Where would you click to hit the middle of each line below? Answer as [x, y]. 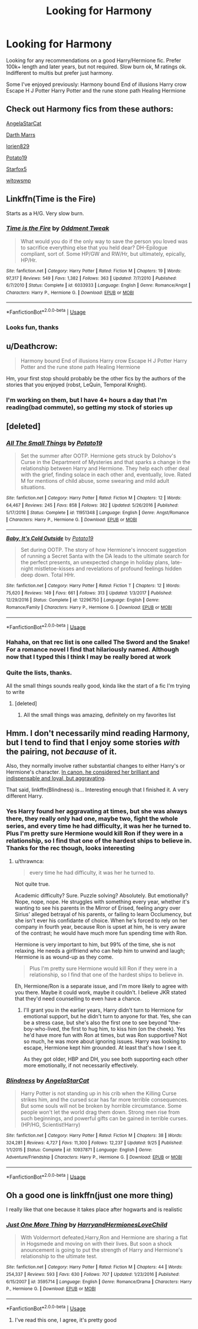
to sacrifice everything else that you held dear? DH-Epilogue [94, 247]
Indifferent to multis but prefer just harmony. [60, 73]
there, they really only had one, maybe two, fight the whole [92, 819]
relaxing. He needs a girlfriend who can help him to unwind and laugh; [100, 950]
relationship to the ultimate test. [59, 1256]
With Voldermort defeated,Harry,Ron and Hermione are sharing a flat [104, 1238]
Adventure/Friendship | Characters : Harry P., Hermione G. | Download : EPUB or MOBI [94, 1157]
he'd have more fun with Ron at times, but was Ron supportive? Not [105, 1035]
